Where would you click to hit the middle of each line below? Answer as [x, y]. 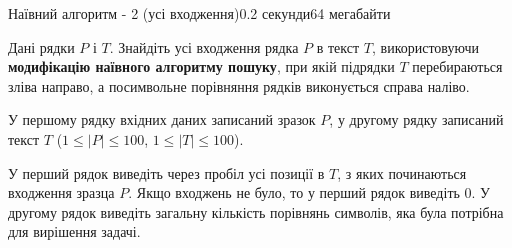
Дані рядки [41, 46]
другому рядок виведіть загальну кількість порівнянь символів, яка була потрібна [256, 211]
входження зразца [61, 192]
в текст [338, 46]
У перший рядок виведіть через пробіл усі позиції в [166, 172]
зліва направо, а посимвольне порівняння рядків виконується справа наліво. [239, 85]
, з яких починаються [402, 172]
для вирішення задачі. [74, 231]
